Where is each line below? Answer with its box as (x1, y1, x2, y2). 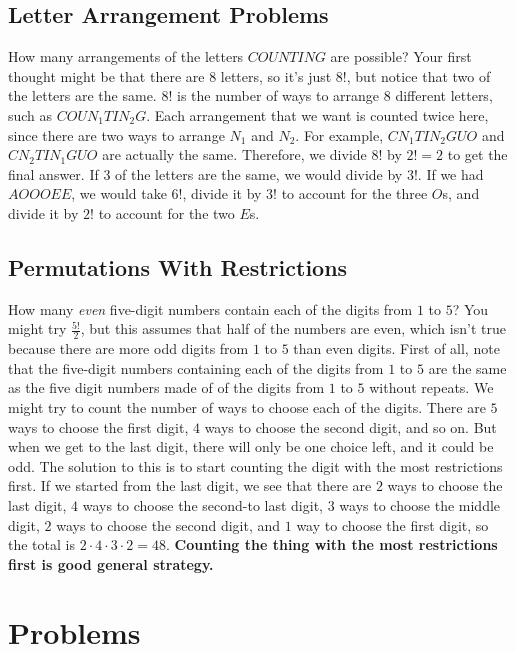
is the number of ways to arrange (176, 85, 380, 106)
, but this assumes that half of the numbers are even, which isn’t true (80, 318, 506, 339)
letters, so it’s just (220, 65, 332, 86)
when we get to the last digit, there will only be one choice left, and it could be (8, 436, 494, 457)
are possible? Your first (330, 46, 472, 67)
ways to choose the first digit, (8, 416, 189, 437)
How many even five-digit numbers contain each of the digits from (8, 298, 413, 319)
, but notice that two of (346, 65, 491, 86)
